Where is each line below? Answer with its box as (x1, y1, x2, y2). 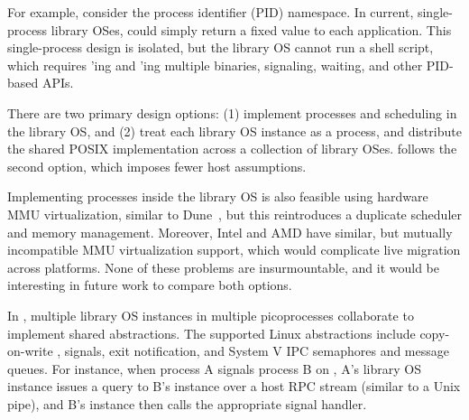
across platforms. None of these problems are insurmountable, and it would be (7, 257, 439, 276)
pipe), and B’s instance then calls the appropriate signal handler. (7, 394, 367, 413)
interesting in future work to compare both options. (7, 275, 292, 294)
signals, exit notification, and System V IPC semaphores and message (64, 341, 449, 360)
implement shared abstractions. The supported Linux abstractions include (7, 323, 416, 342)
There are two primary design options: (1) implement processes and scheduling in (7, 103, 457, 122)
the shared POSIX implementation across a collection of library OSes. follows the (7, 139, 457, 158)
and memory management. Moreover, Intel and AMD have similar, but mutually (7, 222, 453, 241)
